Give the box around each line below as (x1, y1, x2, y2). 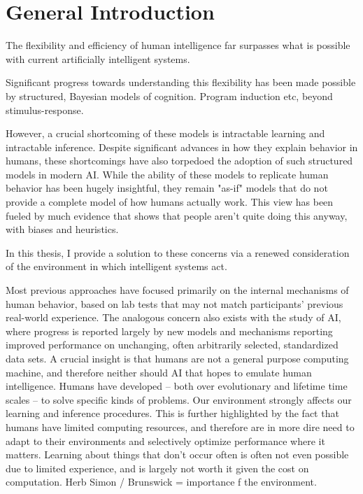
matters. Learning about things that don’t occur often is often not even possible (6, 447, 349, 462)
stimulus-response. (6, 102, 84, 117)
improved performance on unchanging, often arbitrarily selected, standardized (6, 337, 339, 352)
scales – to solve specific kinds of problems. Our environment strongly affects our (6, 392, 352, 407)
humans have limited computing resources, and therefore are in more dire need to (6, 419, 355, 434)
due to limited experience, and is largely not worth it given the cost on (6, 460, 309, 475)
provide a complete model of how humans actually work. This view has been (6, 195, 334, 209)
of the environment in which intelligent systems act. (6, 259, 227, 274)
